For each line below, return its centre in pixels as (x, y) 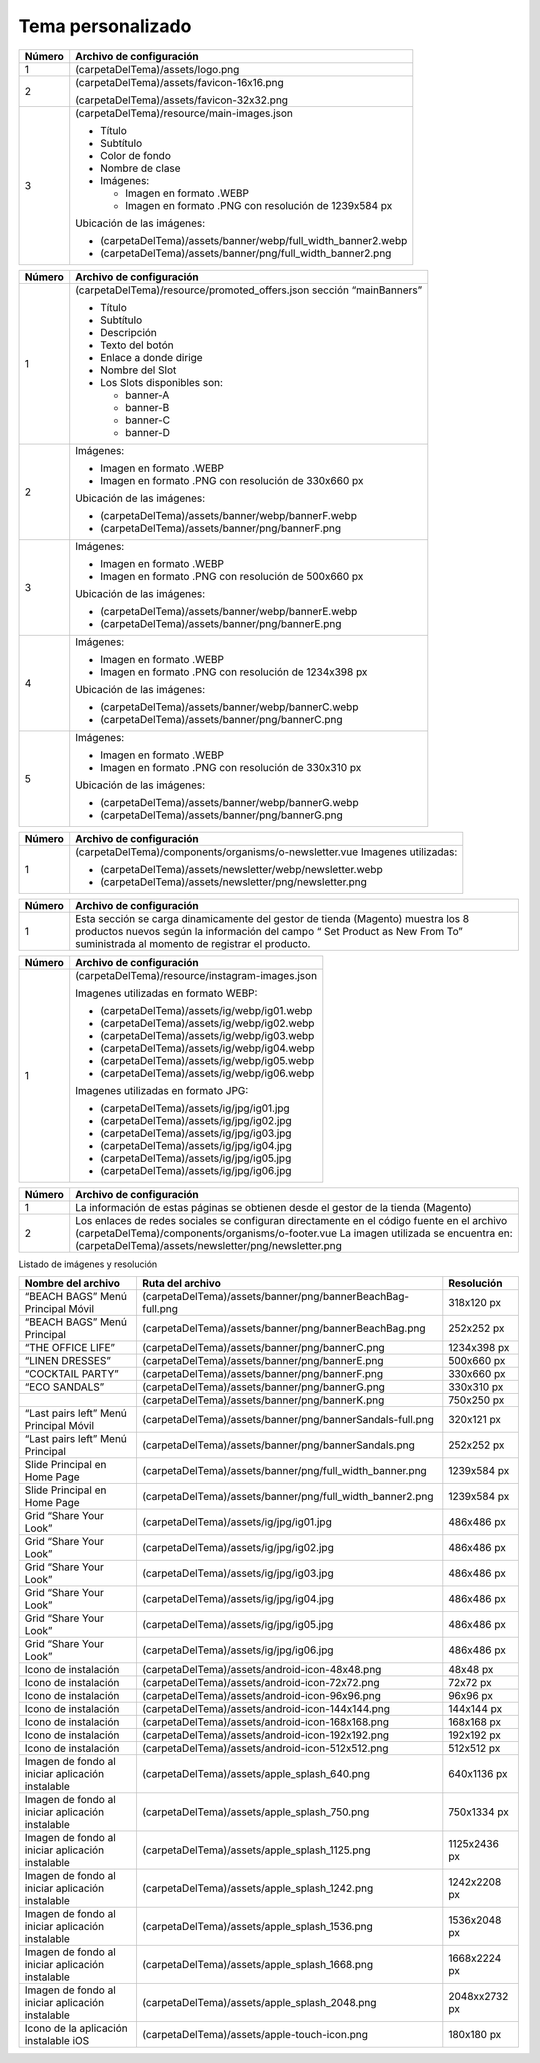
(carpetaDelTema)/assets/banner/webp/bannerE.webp (229, 611)
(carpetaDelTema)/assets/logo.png (157, 69)
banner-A (147, 395)
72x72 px (470, 1682)
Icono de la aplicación (76, 2028)
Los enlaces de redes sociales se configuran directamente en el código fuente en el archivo (291, 1220)
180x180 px (475, 2034)
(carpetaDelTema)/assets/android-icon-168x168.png (265, 1722)
